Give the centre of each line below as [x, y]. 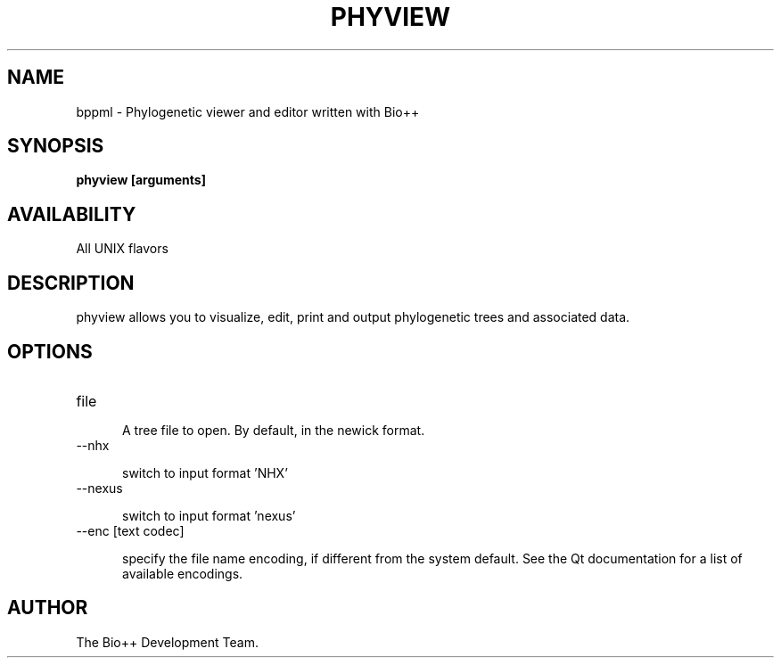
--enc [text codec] [130, 530]
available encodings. [183, 573]
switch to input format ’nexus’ [209, 515]
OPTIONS [50, 351]
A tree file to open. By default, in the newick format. [274, 430]
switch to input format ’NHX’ [205, 472]
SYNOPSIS [56, 146]
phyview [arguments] [141, 180]
